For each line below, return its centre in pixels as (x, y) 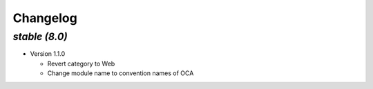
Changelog (45, 18)
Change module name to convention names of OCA (121, 73)
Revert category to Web (81, 63)
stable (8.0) (40, 37)
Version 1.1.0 (48, 54)
